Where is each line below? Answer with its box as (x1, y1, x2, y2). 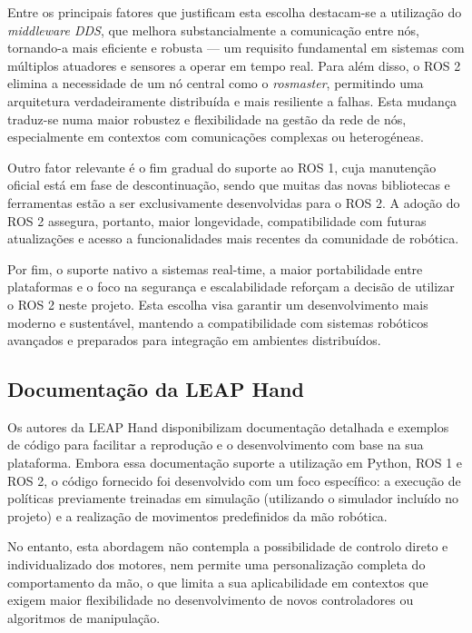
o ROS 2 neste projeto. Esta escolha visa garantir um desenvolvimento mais (7, 294, 428, 313)
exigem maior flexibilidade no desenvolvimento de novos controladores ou (7, 590, 414, 609)
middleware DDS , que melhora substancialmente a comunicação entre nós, (7, 20, 419, 39)
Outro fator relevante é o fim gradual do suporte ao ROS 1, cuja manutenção (7, 157, 437, 176)
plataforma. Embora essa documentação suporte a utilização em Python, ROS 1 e (7, 453, 463, 472)
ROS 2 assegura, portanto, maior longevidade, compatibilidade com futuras (7, 211, 427, 230)
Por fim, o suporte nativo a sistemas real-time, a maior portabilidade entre (7, 259, 423, 278)
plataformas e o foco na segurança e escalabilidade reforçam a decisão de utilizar (7, 277, 455, 296)
